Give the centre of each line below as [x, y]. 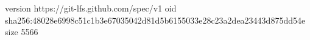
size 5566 [22, 32]
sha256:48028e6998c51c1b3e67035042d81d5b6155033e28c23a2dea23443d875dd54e [155, 20]
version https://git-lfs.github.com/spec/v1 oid [91, 8]
